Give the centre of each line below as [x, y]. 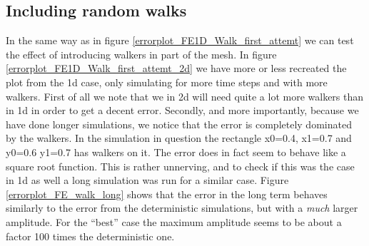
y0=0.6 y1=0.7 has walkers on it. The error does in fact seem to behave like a [176, 152]
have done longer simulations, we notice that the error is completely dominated [179, 124]
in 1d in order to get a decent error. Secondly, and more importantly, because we [182, 110]
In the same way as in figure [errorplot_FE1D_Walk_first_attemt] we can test [180, 40]
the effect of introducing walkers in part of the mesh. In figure [141, 54]
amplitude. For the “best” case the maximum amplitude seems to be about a [174, 221]
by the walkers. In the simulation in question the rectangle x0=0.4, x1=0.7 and [179, 138]
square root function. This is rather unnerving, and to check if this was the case [180, 166]
